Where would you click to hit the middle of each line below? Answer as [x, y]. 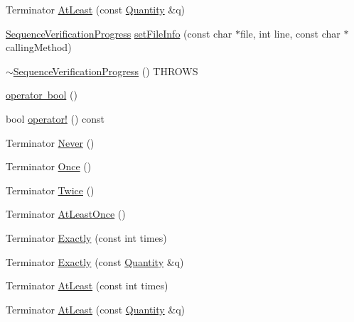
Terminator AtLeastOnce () [66, 214]
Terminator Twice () [50, 190]
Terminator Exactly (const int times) [86, 237]
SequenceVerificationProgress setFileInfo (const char [119, 33]
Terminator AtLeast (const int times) [87, 285]
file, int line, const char [290, 33]
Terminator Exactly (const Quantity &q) [95, 261]
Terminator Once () [49, 166]
